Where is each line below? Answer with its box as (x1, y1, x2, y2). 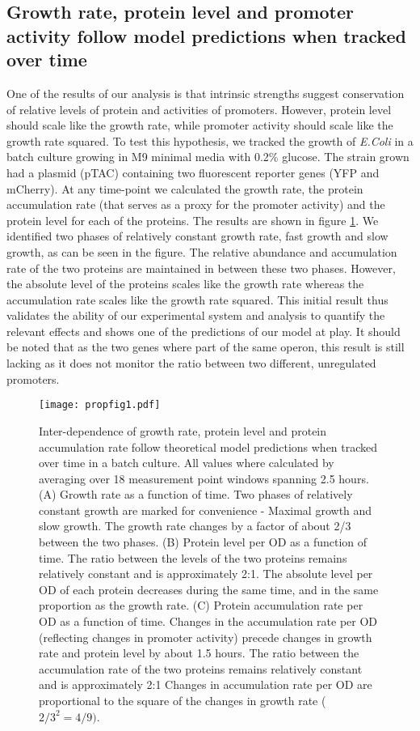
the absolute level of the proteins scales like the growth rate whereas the (6, 275, 364, 292)
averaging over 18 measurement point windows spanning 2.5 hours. (39, 470, 369, 487)
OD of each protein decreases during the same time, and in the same (39, 580, 379, 597)
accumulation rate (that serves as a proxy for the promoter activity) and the (6, 196, 385, 213)
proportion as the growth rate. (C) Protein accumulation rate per (39, 597, 363, 614)
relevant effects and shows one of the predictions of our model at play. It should (6, 322, 401, 339)
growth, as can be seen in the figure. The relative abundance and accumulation (6, 243, 397, 260)
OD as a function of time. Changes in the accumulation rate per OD (39, 613, 378, 630)
